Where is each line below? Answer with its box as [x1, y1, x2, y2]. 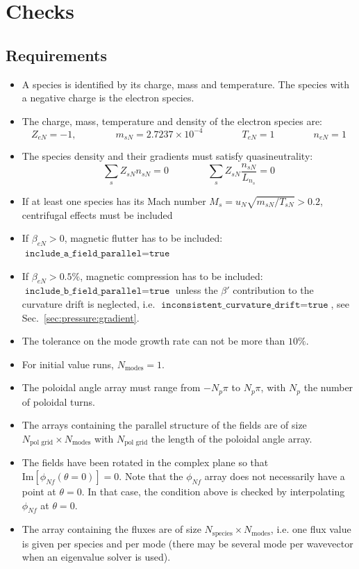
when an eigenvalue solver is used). [22, 550, 171, 564]
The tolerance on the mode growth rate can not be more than [22, 333, 285, 348]
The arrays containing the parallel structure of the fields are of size [22, 418, 307, 432]
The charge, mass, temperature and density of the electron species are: [22, 113, 322, 128]
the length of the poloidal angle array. [151, 431, 312, 445]
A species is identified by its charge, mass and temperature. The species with [22, 76, 350, 91]
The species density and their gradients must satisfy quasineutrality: [22, 149, 313, 163]
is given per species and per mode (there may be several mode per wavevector [22, 536, 353, 550]
